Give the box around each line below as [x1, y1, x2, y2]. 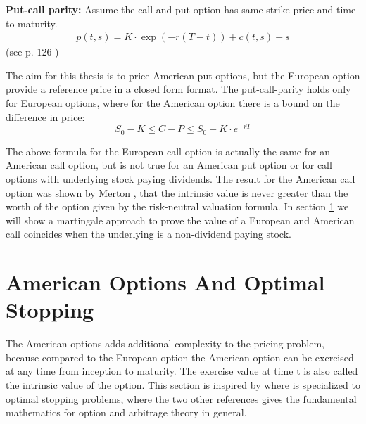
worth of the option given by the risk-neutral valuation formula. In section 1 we [6, 199, 349, 214]
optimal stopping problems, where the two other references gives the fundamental [6, 391, 357, 406]
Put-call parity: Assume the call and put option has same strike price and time [6, 2, 356, 16]
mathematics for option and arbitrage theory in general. [6, 405, 247, 420]
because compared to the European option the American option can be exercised [6, 349, 354, 364]
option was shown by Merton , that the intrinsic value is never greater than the [6, 185, 348, 200]
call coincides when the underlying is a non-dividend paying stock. [6, 226, 291, 241]
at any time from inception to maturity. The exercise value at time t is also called [6, 364, 358, 378]
